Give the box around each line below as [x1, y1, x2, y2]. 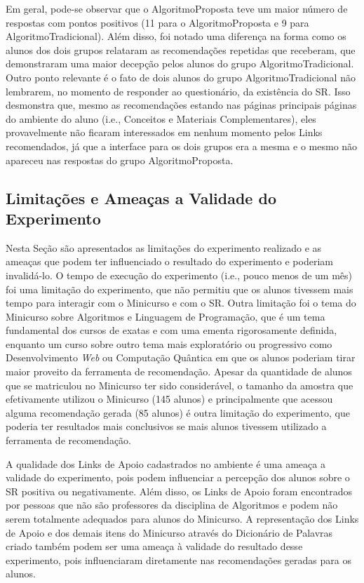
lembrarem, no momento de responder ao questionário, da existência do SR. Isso [6, 83, 351, 98]
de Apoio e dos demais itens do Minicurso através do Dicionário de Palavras [6, 525, 333, 540]
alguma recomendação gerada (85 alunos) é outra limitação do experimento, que [6, 405, 350, 420]
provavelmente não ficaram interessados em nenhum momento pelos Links [6, 125, 323, 140]
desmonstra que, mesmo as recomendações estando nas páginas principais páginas [6, 98, 357, 112]
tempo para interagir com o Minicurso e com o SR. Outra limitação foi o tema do [6, 295, 356, 310]
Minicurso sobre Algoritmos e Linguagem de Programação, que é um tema [6, 309, 325, 323]
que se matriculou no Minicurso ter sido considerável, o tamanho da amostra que [6, 377, 353, 392]
